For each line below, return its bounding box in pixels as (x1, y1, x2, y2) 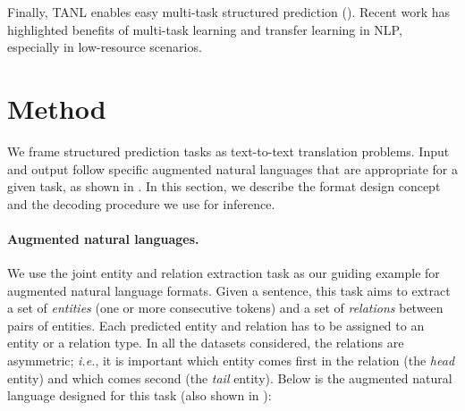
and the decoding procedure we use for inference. (7, 194, 275, 213)
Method (7, 89, 106, 126)
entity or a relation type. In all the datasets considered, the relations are (7, 333, 404, 352)
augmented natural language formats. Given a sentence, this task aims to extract (7, 281, 451, 299)
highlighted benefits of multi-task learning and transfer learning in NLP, (7, 20, 402, 38)
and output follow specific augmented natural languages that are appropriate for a (7, 159, 459, 178)
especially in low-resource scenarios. (7, 38, 202, 56)
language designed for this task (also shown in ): (7, 386, 272, 405)
